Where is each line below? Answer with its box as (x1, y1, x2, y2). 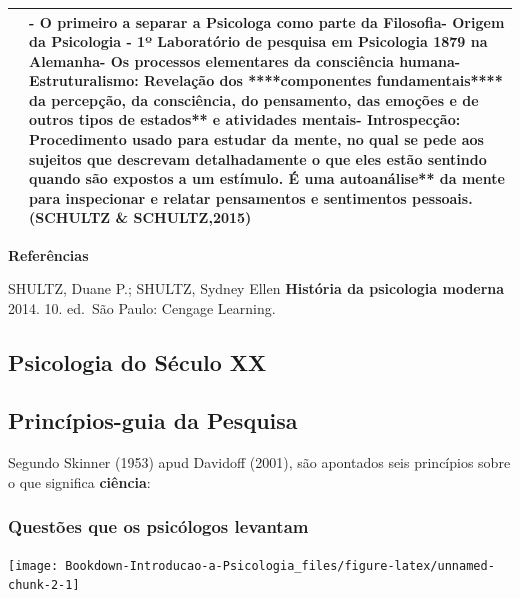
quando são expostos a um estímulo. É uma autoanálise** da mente (29, 168, 505, 189)
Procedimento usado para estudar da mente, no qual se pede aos (29, 129, 484, 150)
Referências (8, 244, 89, 265)
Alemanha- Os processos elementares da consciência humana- (29, 50, 461, 71)
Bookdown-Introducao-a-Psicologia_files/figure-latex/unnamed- (65, 558, 495, 573)
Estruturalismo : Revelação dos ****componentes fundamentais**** (29, 70, 503, 91)
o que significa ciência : (8, 471, 151, 492)
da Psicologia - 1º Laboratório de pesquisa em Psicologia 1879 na (29, 31, 488, 52)
